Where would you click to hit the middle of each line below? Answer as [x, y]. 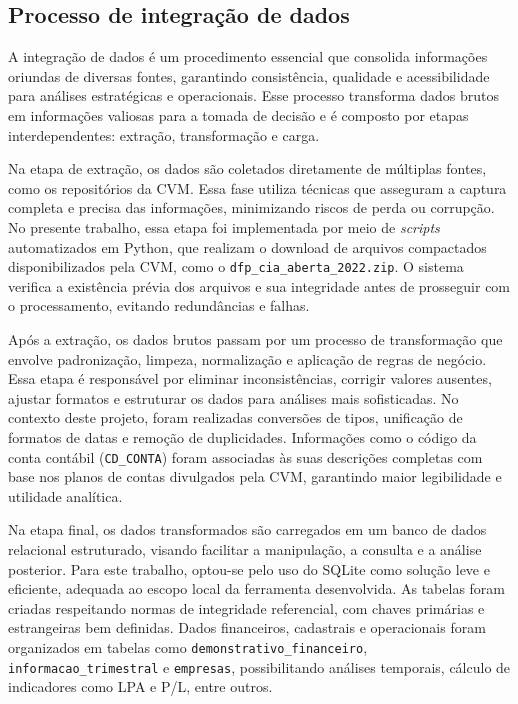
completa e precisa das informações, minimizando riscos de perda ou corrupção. [251, 207]
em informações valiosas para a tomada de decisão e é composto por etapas [238, 114]
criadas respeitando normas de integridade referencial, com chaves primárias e [246, 607]
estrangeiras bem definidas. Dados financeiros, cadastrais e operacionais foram [247, 627]
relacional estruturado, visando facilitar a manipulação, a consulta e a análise [245, 548]
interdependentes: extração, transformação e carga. [164, 134]
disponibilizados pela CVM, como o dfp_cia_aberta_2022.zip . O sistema [236, 266]
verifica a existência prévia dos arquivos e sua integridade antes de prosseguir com [259, 285]
